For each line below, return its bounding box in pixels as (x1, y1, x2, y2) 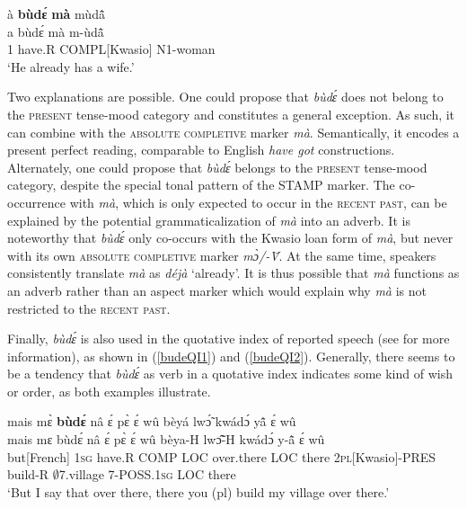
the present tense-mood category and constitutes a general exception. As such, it (7, 104, 455, 123)
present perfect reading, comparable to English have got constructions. (7, 140, 395, 159)
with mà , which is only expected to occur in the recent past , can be (69, 192, 447, 211)
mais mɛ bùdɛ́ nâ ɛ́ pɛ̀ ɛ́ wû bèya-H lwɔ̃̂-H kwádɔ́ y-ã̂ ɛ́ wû (7, 430, 325, 449)
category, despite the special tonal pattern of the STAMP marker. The (7, 175, 395, 194)
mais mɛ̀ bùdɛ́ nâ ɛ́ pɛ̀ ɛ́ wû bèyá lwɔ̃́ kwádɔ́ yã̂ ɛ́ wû (7, 412, 296, 431)
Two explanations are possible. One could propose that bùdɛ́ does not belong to (7, 87, 444, 106)
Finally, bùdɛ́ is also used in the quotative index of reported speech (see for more (7, 329, 450, 348)
